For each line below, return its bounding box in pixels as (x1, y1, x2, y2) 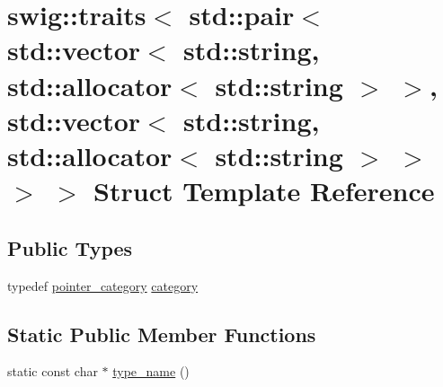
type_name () (112, 362, 190, 381)
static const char (7, 362, 98, 381)
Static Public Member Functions (7, 320, 316, 347)
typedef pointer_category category (7, 276, 199, 295)
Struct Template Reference (93, 172, 435, 209)
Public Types (7, 233, 133, 261)
